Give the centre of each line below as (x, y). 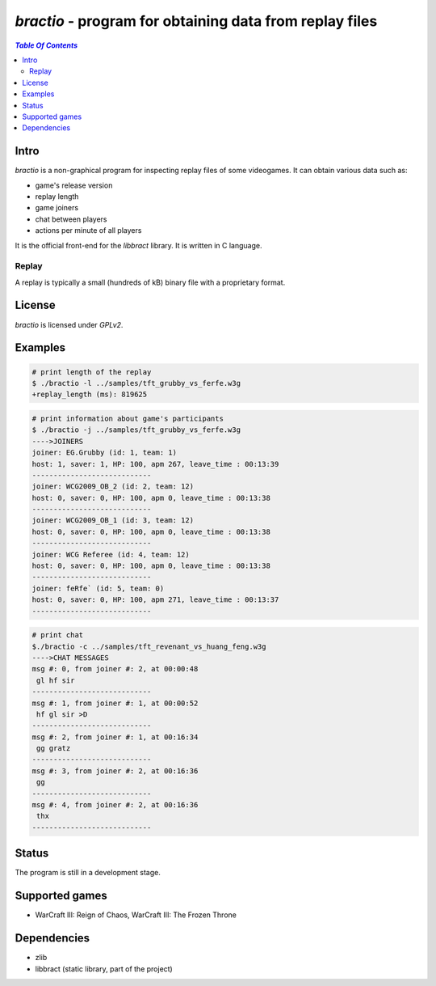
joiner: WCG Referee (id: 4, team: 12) (111, 554)
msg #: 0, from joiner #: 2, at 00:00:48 (115, 669)
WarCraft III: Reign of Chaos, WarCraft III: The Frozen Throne (136, 915)
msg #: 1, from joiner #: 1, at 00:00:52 (115, 703)
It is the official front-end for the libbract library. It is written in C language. (138, 245)
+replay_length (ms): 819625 (90, 395)
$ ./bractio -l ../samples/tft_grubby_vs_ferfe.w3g (136, 383)
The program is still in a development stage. (88, 873)
